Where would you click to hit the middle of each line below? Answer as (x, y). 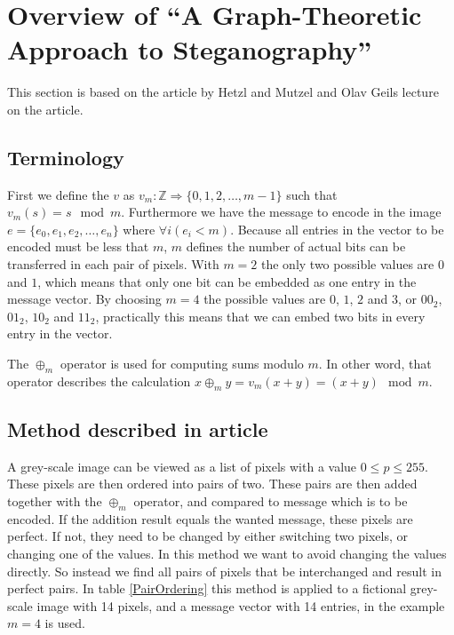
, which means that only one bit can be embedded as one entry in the (227, 281)
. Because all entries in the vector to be (337, 229)
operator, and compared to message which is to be (271, 501)
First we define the (58, 194)
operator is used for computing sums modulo (182, 364)
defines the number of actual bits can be (296, 246)
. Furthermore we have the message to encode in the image (281, 212)
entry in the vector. (60, 333)
